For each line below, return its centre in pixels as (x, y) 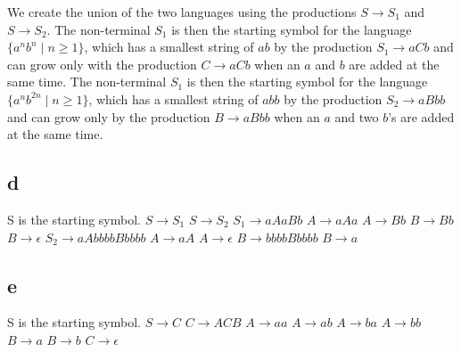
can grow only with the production (102, 64)
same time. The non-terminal (87, 82)
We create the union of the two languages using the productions (182, 12)
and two (357, 116)
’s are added (421, 116)
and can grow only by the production (109, 116)
